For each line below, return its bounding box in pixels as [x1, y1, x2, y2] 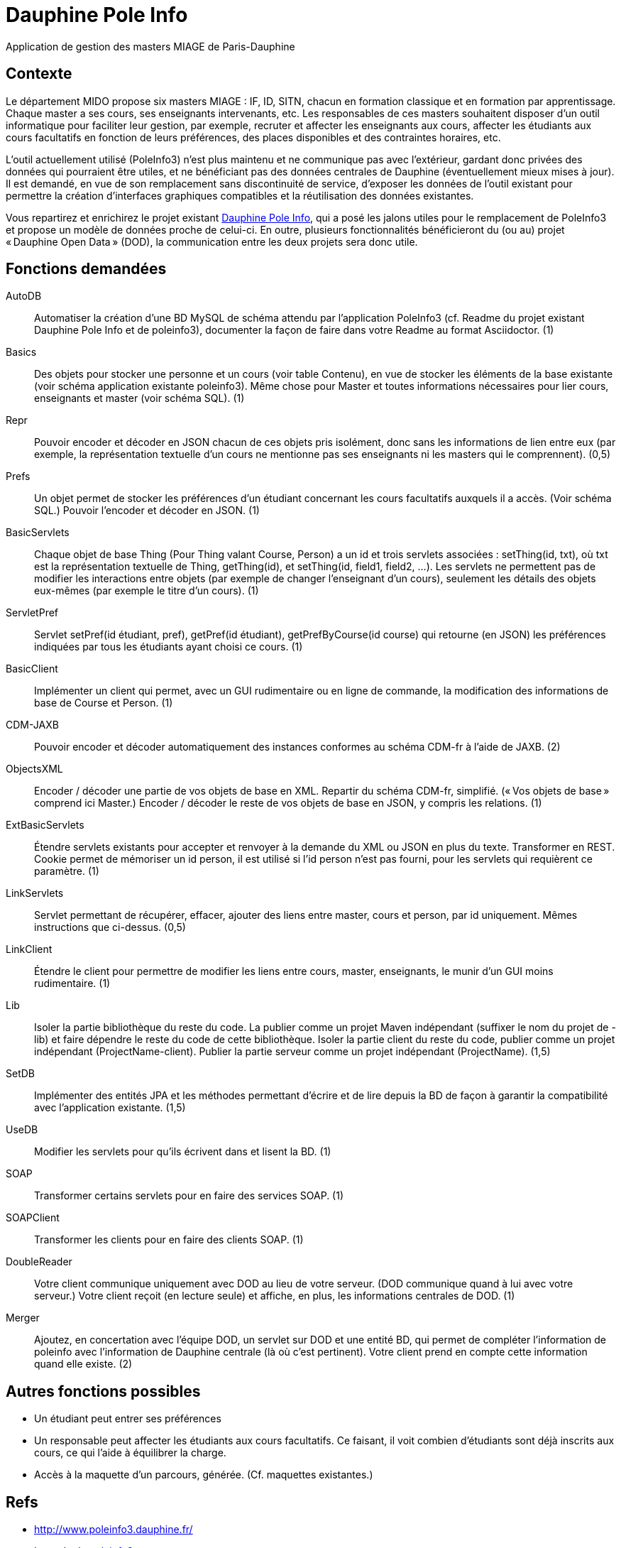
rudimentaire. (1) [34, 977, 111, 990]
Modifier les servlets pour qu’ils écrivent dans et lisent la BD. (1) [34, 1145, 331, 1158]
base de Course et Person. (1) [34, 697, 173, 709]
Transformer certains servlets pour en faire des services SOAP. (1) [34, 1189, 344, 1202]
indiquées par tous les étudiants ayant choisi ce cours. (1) [34, 641, 303, 653]
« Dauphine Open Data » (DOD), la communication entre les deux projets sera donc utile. [6, 235, 418, 248]
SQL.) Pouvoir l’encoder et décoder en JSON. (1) [34, 504, 260, 517]
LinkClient [6, 943, 53, 956]
